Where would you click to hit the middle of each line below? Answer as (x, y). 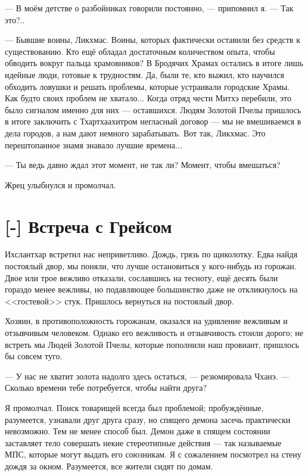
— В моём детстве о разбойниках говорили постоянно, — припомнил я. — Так (149, 8)
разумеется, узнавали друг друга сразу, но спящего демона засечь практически (148, 419)
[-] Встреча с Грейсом (88, 225)
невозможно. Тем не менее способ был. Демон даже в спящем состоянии (138, 431)
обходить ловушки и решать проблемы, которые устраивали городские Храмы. (147, 86)
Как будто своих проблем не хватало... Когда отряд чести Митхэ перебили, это (148, 98)
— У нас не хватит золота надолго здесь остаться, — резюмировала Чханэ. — (147, 376)
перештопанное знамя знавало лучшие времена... (94, 144)
